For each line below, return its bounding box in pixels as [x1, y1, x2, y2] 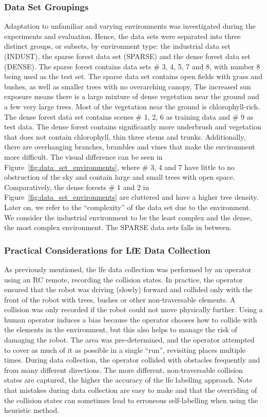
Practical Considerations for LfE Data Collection [4, 243, 211, 256]
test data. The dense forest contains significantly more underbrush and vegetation [4, 121, 261, 132]
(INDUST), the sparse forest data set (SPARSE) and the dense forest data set [4, 51, 251, 61]
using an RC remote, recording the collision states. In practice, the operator [4, 274, 243, 285]
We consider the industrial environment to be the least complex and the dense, [4, 212, 253, 222]
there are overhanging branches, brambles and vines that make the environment [4, 141, 255, 152]
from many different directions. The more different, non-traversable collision [4, 364, 243, 375]
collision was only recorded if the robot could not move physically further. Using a [4, 304, 263, 315]
